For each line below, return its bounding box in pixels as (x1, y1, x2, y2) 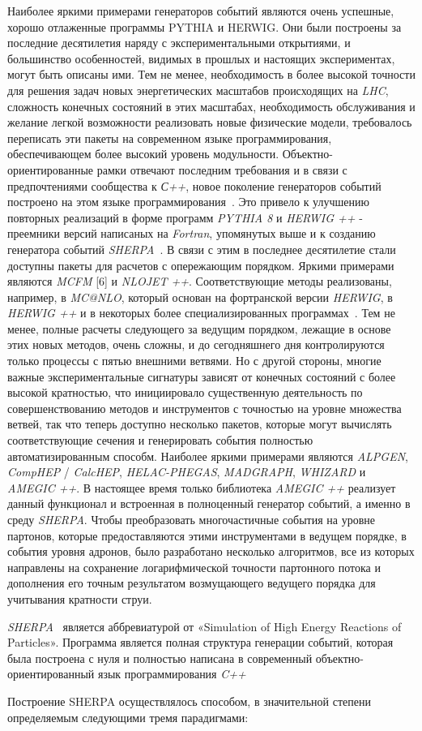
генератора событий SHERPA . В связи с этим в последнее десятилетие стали (7, 240, 396, 257)
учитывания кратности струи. (7, 590, 152, 607)
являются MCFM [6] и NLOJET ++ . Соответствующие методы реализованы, (7, 273, 392, 290)
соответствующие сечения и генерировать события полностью (7, 432, 313, 449)
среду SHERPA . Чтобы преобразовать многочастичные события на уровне (7, 511, 375, 527)
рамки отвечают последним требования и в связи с (96, 161, 347, 178)
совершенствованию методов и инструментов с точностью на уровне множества (7, 399, 402, 416)
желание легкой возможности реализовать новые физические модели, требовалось (7, 114, 412, 131)
